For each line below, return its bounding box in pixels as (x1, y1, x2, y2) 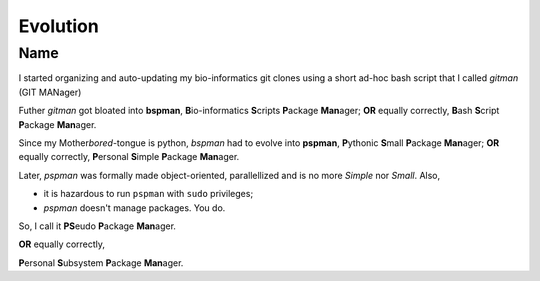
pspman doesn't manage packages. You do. (43, 201, 226, 214)
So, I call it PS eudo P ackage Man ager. (18, 220, 177, 232)
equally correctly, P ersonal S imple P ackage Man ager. (18, 151, 240, 163)
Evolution (18, 15, 99, 37)
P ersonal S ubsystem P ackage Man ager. (18, 256, 184, 269)
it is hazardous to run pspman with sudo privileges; (43, 188, 254, 200)
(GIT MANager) (18, 86, 82, 98)
